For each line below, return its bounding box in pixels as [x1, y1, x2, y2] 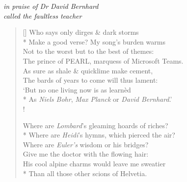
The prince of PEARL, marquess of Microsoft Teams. [23, 55, 184, 66]
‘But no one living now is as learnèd [23, 84, 131, 94]
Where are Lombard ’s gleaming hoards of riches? [23, 120, 168, 130]
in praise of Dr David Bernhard [3, 1, 99, 11]
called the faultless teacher [3, 10, 82, 21]
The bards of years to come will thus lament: [23, 75, 158, 85]
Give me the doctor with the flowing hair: [23, 149, 149, 159]
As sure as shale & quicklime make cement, [23, 65, 153, 75]
